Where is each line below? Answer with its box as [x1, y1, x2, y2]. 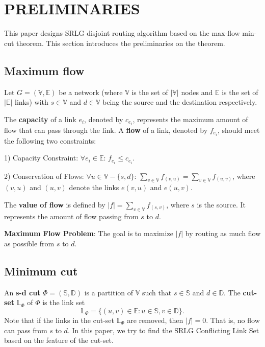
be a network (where [59, 86, 123, 97]
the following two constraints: [4, 135, 96, 146]
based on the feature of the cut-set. [4, 335, 114, 345]
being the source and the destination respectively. [102, 97, 257, 107]
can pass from [4, 325, 47, 335]
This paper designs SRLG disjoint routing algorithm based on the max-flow [4, 28, 240, 38]
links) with [15, 97, 48, 107]
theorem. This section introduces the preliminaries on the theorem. [16, 37, 225, 48]
